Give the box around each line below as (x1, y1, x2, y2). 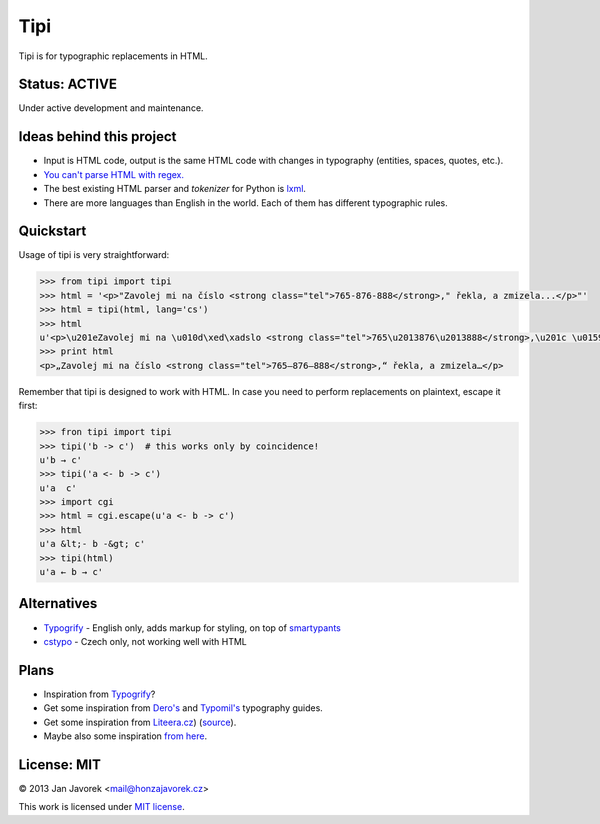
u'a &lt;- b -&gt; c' (39, 538, 146, 550)
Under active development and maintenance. (18, 102, 204, 114)
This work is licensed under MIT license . (18, 801, 185, 813)
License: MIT (18, 756, 102, 773)
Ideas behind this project (18, 128, 177, 145)
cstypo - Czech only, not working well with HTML (43, 635, 247, 647)
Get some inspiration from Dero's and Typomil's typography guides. (43, 702, 324, 714)
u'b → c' (39, 454, 83, 465)
